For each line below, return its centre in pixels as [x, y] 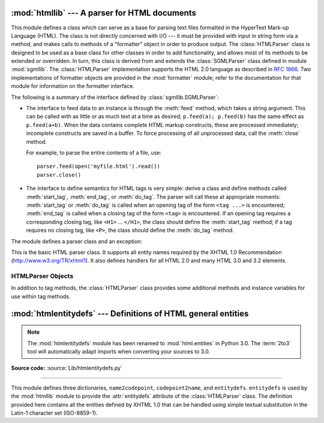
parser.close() [59, 175]
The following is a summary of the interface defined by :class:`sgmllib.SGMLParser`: [115, 97]
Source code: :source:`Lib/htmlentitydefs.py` [67, 368]
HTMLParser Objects [42, 276]
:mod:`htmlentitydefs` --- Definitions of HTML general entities [130, 314]
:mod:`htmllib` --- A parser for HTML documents [103, 13]
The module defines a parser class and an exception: [77, 241]
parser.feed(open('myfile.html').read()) [98, 167]
